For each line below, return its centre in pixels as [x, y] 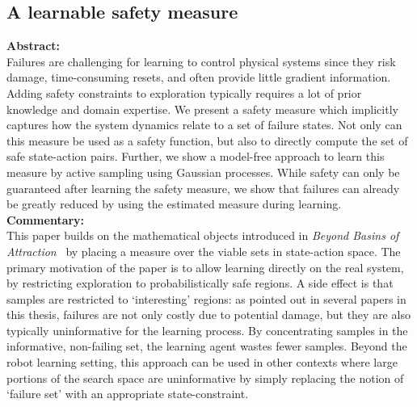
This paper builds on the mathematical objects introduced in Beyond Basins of [203, 235]
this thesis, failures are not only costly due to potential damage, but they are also [208, 315]
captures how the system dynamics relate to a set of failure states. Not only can [204, 125]
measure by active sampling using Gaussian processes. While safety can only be [203, 172]
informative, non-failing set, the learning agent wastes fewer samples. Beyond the [207, 346]
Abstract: [34, 46]
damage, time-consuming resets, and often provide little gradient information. [199, 77]
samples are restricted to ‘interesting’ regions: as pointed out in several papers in [206, 298]
